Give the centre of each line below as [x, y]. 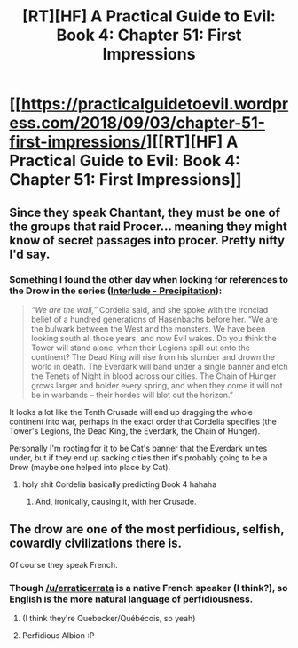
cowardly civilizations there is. [96, 544]
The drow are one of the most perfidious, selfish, [147, 529]
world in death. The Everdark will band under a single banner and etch [159, 366]
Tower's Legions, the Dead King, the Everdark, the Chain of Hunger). [135, 431]
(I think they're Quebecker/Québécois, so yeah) [109, 618]
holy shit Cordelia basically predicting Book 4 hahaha [119, 484]
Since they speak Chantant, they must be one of [145, 212]
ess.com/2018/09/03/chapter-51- [137, 123]
